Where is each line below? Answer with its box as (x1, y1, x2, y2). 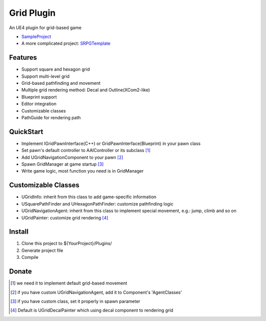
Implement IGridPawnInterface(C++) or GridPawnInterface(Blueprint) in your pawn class (21, 141, 201, 146)
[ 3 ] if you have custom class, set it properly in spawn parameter (10, 298, 140, 304)
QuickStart (9, 127, 44, 136)
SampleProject (21, 34, 51, 39)
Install (9, 227, 29, 236)
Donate (9, 267, 32, 276)
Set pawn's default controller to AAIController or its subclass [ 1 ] (21, 147, 151, 153)
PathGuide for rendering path (21, 114, 81, 120)
